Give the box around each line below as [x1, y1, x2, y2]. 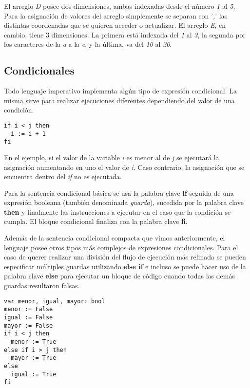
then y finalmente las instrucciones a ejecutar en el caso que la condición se [4, 206, 231, 217]
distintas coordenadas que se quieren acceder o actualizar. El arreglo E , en [4, 20, 226, 30]
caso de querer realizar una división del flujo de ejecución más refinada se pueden [4, 252, 246, 262]
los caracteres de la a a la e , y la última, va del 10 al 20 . [4, 39, 172, 49]
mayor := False [4, 322, 53, 329]
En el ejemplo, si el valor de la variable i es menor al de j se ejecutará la [4, 152, 219, 162]
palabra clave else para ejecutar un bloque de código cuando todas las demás [4, 271, 235, 281]
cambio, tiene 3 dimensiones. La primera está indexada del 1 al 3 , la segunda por [4, 29, 246, 39]
